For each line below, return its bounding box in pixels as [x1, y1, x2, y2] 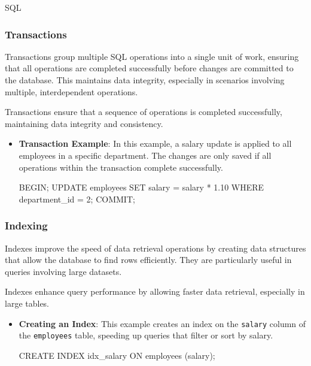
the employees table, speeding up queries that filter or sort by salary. [19, 329, 273, 341]
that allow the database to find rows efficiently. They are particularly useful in [5, 253, 292, 266]
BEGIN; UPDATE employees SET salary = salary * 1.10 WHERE [19, 181, 264, 193]
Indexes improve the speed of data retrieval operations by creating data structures [5, 241, 306, 254]
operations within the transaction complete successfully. [19, 161, 223, 173]
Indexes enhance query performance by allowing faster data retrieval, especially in [5, 285, 305, 298]
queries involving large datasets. [5, 265, 122, 277]
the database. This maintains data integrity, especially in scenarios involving [5, 74, 285, 86]
